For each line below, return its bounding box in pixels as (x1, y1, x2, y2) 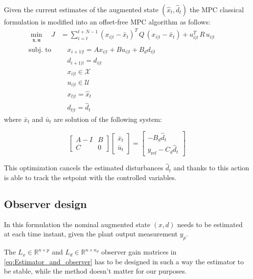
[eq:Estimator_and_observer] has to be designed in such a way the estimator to (4, 256, 244, 266)
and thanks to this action (173, 163, 250, 173)
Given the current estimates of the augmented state (4, 4, 159, 14)
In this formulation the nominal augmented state (4, 219, 150, 229)
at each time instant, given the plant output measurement (4, 229, 178, 239)
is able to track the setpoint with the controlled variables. (4, 172, 177, 183)
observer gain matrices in (101, 247, 177, 257)
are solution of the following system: (53, 114, 162, 124)
